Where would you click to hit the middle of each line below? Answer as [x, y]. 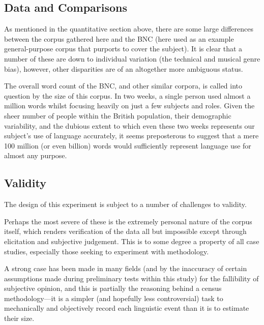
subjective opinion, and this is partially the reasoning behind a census [113, 288]
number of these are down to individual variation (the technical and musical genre [132, 58]
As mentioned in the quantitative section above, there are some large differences [129, 29]
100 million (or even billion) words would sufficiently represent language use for [128, 145]
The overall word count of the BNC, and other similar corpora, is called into [123, 86]
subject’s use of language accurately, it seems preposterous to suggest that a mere [131, 136]
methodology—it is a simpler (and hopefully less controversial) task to [114, 298]
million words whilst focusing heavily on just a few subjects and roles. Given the [129, 106]
